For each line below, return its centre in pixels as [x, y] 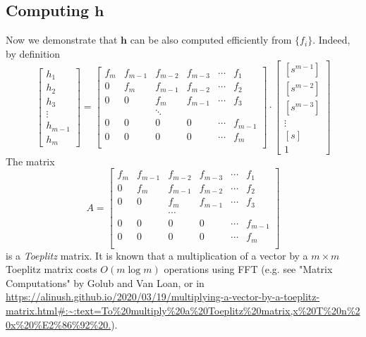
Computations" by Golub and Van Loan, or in [105, 282]
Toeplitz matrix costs [51, 269]
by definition [33, 53]
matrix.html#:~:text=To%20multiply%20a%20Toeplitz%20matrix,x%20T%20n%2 [183, 311]
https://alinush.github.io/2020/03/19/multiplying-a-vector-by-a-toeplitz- [163, 297]
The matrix [30, 161]
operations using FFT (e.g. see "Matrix [248, 269]
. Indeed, [331, 40]
